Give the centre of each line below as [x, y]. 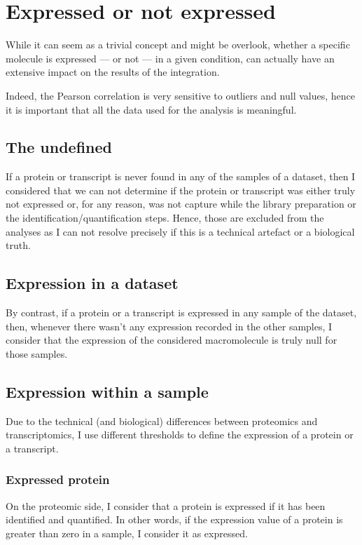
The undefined [59, 147]
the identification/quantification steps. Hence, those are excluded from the [165, 218]
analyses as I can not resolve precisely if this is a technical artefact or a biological [180, 231]
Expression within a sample [107, 391]
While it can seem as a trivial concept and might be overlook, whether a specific [178, 45]
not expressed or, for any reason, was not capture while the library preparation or [181, 204]
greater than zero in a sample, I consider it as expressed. [127, 533]
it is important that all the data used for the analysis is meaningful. [151, 109]
